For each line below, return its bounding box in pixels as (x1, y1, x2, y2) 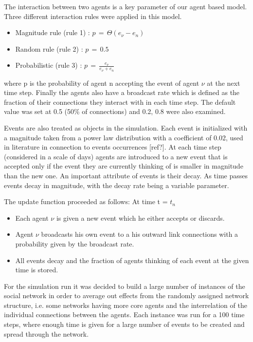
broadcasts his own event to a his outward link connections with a (41, 229, 238, 239)
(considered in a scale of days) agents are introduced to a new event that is (4, 151, 228, 161)
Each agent (15, 212, 49, 223)
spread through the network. (4, 328, 89, 339)
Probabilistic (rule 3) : (15, 60, 82, 70)
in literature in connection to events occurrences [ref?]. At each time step (4, 142, 221, 152)
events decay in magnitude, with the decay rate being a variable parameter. (4, 180, 229, 190)
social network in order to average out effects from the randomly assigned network (4, 290, 249, 301)
